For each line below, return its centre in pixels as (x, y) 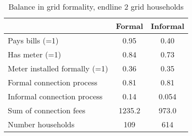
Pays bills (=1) (33, 40)
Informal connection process (55, 96)
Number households (41, 124)
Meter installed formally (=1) (58, 68)
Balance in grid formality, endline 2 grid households (96, 7)
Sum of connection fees (47, 110)
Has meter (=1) (34, 54)
